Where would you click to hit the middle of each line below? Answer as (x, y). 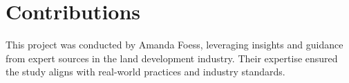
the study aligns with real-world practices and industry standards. (145, 72)
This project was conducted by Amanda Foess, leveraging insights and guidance (174, 45)
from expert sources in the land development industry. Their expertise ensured (172, 58)
